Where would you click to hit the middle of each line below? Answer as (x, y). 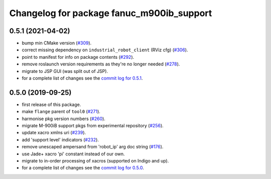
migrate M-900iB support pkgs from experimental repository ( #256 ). (93, 126)
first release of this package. (51, 104)
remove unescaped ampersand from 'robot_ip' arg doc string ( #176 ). (93, 147)
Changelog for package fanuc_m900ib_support (111, 13)
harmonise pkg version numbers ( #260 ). (63, 119)
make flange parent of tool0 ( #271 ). (61, 112)
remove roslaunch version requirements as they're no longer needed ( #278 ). (101, 64)
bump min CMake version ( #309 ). (57, 43)
